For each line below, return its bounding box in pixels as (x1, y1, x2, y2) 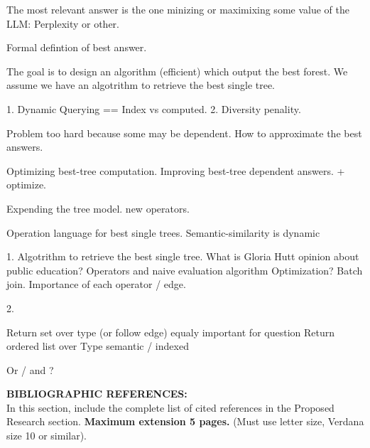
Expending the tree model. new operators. (6, 201, 190, 215)
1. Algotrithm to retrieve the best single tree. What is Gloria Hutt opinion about (6, 249, 359, 264)
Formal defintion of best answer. (6, 40, 147, 55)
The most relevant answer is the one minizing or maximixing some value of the (6, 2, 349, 16)
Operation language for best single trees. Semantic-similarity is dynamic (6, 225, 320, 240)
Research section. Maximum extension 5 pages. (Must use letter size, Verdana (6, 414, 364, 429)
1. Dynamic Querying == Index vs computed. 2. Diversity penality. (6, 101, 301, 116)
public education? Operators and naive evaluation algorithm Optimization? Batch (6, 262, 363, 277)
